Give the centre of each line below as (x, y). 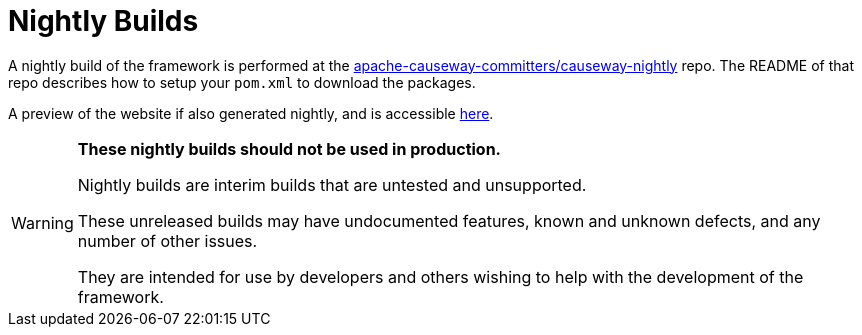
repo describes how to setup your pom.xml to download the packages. (242, 82)
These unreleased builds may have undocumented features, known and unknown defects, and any (449, 220)
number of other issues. (167, 240)
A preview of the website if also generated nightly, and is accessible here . (251, 113)
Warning (42, 222)
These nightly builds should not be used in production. (289, 148)
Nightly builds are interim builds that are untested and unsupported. (332, 184)
